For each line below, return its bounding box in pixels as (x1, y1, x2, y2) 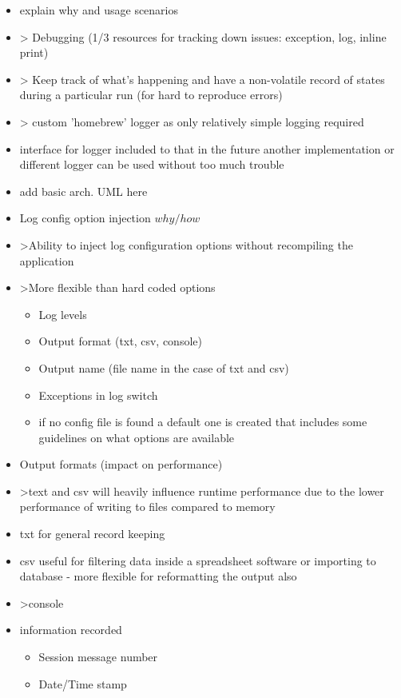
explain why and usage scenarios (19, 2, 179, 18)
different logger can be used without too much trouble (19, 156, 284, 173)
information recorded (19, 621, 122, 638)
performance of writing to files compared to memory (19, 498, 276, 515)
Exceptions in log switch (38, 386, 158, 403)
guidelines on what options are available (38, 429, 235, 445)
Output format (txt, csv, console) (38, 333, 202, 349)
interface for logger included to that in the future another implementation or (19, 140, 395, 157)
